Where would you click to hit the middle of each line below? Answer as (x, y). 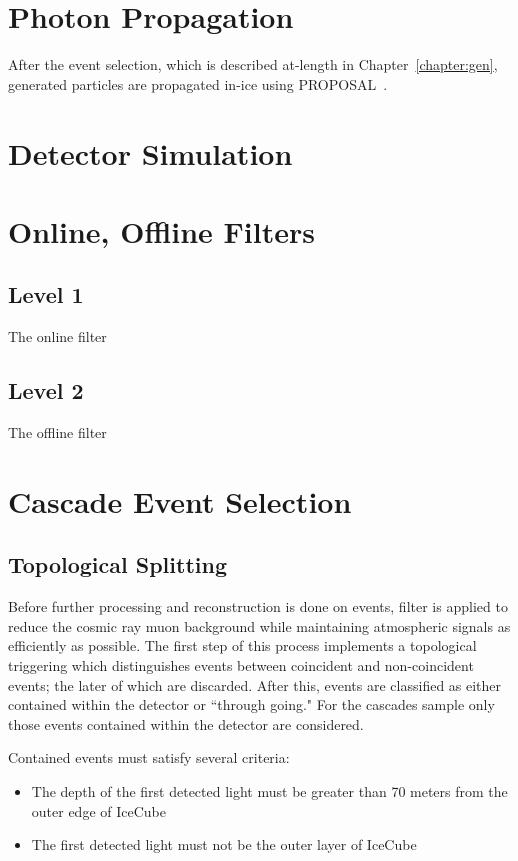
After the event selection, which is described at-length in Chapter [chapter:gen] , (253, 64)
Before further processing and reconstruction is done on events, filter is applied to (258, 606)
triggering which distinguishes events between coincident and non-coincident (241, 665)
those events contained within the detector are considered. (186, 723)
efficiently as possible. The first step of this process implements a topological (242, 645)
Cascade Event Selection (180, 500)
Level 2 (46, 390)
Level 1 (46, 294)
